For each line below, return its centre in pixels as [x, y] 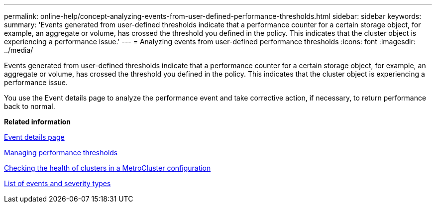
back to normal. [30, 106]
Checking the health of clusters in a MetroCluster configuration [108, 168]
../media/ [19, 50]
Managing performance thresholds [61, 153]
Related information [38, 122]
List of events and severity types [57, 183]
